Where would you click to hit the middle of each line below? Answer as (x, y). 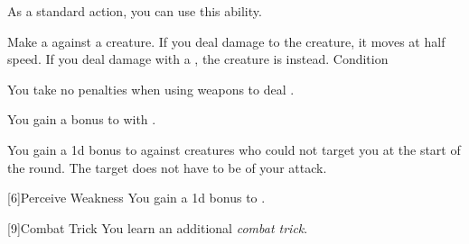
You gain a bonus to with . (82, 119)
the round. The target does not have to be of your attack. (167, 167)
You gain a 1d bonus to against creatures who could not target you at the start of (234, 149)
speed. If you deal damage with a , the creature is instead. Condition (198, 59)
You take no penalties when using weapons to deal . (151, 89)
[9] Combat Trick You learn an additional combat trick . (158, 227)
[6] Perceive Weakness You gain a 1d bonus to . (136, 198)
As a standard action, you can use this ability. (135, 11)
